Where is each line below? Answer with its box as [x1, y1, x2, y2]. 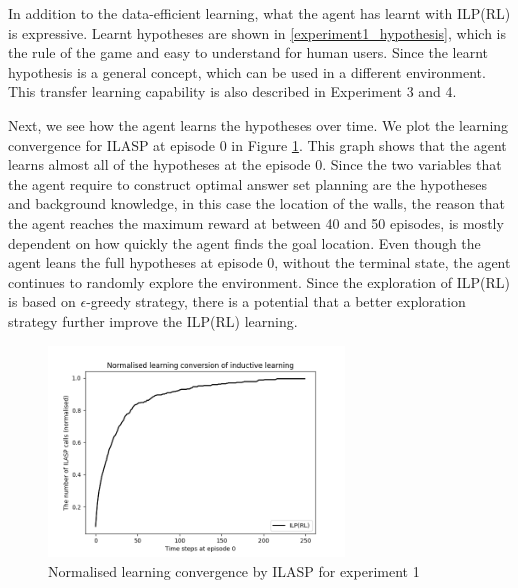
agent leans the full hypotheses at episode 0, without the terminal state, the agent [8, 252, 511, 273]
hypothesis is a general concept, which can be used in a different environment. [8, 61, 486, 82]
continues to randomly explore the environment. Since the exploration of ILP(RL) [8, 271, 510, 292]
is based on [8, 291, 76, 312]
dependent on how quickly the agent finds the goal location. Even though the [8, 232, 481, 253]
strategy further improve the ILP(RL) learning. [8, 310, 298, 331]
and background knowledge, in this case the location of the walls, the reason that [8, 193, 505, 214]
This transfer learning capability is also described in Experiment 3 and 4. [8, 81, 457, 102]
